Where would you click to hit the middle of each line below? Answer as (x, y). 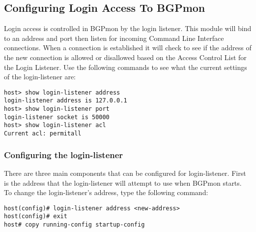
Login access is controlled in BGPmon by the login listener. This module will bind (128, 28)
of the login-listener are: (40, 77)
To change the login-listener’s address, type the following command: (106, 192)
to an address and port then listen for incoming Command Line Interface (114, 38)
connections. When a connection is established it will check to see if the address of (128, 48)
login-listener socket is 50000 (57, 117)
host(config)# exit (36, 216)
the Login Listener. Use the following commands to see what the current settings (126, 67)
